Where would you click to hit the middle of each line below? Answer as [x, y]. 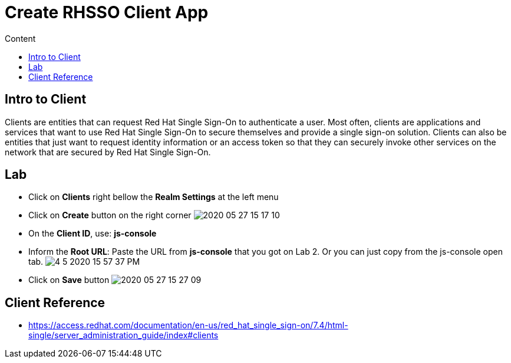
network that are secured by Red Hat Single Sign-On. [108, 152]
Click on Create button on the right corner [110, 215]
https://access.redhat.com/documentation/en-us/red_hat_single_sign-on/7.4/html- [188, 325]
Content [20, 38]
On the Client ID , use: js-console [93, 234]
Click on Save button [69, 280]
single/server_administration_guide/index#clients [123, 335]
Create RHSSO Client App [107, 12]
